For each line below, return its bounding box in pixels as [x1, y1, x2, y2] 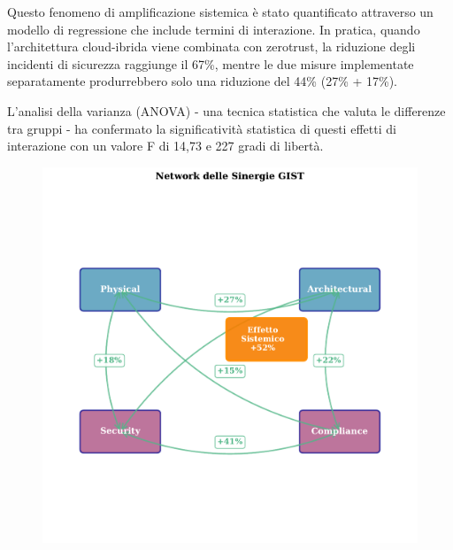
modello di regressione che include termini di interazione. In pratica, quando [7, 19, 420, 38]
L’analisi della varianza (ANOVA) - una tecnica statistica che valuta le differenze [7, 101, 446, 120]
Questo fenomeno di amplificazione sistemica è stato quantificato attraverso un [7, 3, 434, 20]
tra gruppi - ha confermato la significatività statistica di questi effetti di [7, 119, 396, 137]
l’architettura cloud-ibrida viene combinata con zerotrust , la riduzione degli [7, 37, 416, 56]
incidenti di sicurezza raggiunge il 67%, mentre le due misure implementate [7, 54, 414, 73]
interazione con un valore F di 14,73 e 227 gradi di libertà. [7, 136, 324, 155]
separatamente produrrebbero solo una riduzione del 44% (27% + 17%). [7, 72, 398, 90]
